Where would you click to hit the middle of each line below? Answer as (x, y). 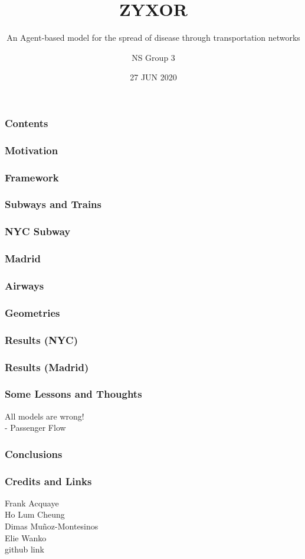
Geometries (32, 312)
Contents (27, 123)
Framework (32, 177)
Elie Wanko (26, 537)
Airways (24, 285)
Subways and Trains (53, 204)
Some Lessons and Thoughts (73, 394)
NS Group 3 (153, 57)
